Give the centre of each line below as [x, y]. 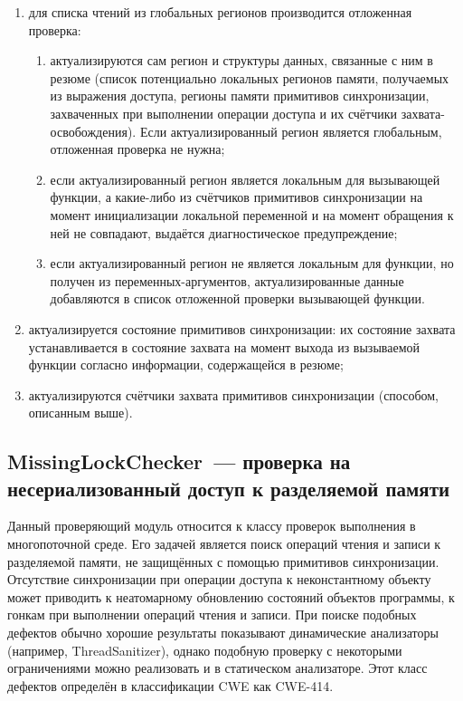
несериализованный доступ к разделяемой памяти [229, 488]
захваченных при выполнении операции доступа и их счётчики [224, 113]
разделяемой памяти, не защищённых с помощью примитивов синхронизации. [223, 561]
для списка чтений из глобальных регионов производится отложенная [220, 12]
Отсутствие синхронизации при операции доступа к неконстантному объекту [219, 579]
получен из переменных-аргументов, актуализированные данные [227, 280]
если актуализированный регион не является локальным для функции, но [252, 263]
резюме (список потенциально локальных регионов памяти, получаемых [250, 77]
